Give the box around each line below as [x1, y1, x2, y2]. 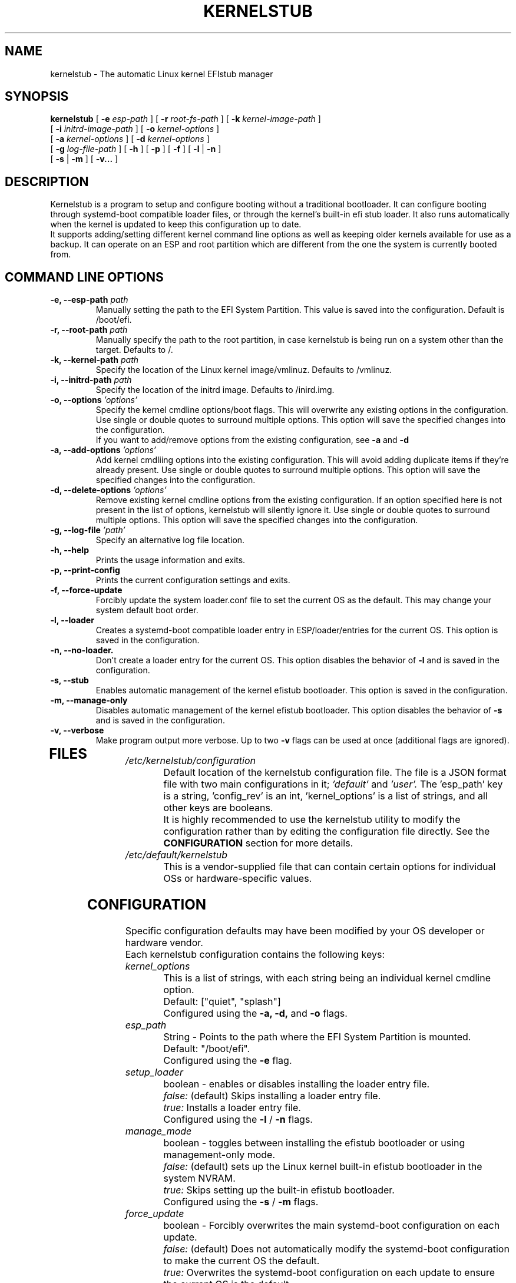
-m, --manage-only [50, 695, 128, 706]
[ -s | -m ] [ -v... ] [50, 154, 118, 164]
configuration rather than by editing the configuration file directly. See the [163, 825, 490, 838]
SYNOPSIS [5, 89, 69, 104]
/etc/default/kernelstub [125, 849, 228, 861]
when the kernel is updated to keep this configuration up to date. [50, 219, 302, 230]
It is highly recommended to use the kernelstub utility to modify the [163, 814, 461, 826]
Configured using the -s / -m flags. [163, 1195, 319, 1208]
